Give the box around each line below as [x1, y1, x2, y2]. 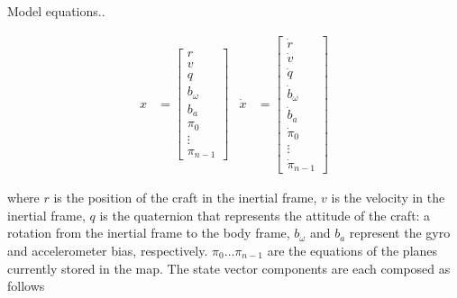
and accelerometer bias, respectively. [7, 241, 208, 259]
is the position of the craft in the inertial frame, [53, 188, 317, 207]
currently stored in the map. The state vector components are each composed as [7, 258, 451, 277]
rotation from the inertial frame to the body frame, [7, 223, 290, 242]
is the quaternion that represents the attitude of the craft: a [99, 205, 431, 224]
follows [7, 276, 45, 295]
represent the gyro [349, 223, 451, 242]
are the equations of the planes [267, 241, 438, 259]
